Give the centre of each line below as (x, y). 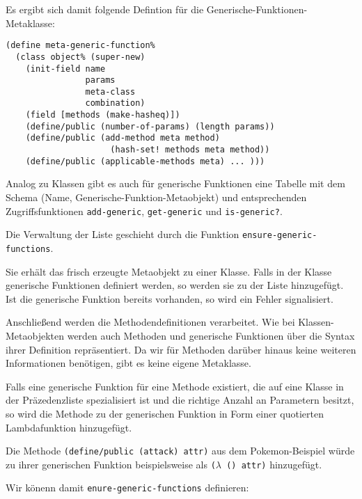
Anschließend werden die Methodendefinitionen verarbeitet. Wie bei (150, 322)
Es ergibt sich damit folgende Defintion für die (105, 9)
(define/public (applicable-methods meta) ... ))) (145, 161)
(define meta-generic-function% (80, 46)
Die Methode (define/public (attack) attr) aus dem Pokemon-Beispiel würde (180, 451)
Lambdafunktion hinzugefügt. (69, 427)
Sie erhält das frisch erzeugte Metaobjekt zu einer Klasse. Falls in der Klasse (169, 271)
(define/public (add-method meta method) (123, 138)
